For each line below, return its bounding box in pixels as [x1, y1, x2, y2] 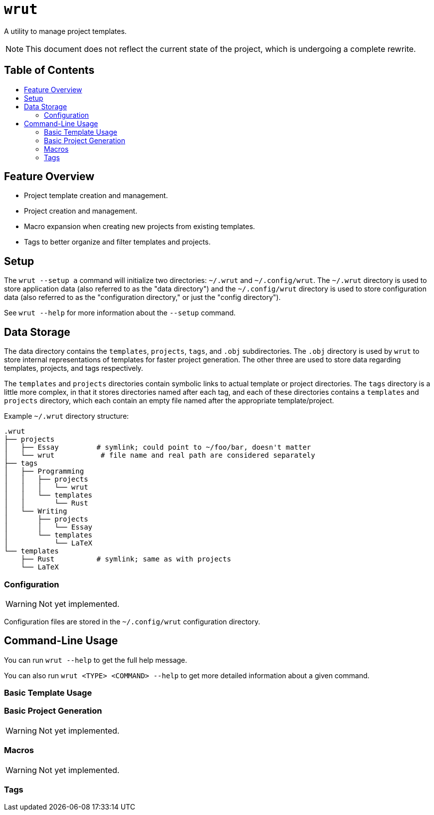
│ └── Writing [4, 507, 67, 516]
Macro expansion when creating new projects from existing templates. [24, 222, 255, 231]
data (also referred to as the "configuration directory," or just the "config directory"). [4, 293, 281, 302]
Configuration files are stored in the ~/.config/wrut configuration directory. [4, 617, 260, 626]
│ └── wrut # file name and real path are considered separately [4, 451, 315, 460]
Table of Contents [4, 64, 95, 77]
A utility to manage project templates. [4, 26, 127, 35]
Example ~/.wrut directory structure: [4, 412, 129, 421]
